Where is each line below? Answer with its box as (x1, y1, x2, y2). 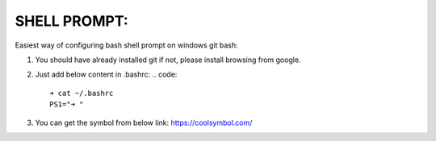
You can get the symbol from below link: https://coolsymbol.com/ (35, 118, 253, 127)
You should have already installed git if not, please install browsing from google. (35, 55, 302, 64)
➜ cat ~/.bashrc (49, 89, 114, 97)
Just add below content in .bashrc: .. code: (35, 69, 178, 80)
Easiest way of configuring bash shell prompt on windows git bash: (15, 40, 238, 50)
